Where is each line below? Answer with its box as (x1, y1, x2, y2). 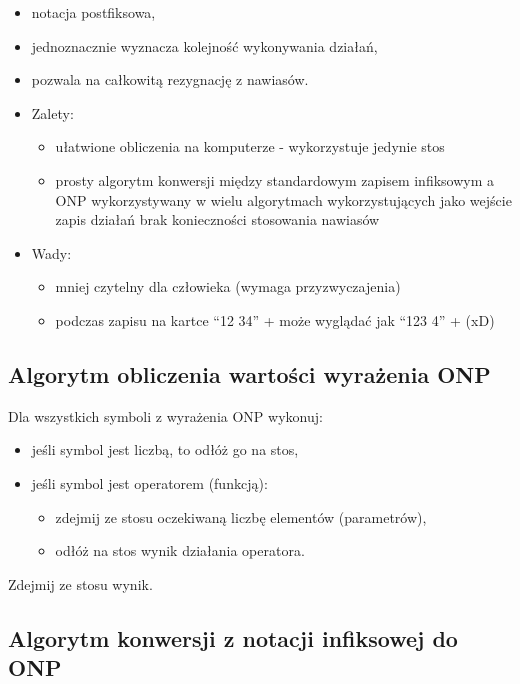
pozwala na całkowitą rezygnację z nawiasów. (31, 69, 309, 90)
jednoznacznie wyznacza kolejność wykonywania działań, (31, 35, 378, 56)
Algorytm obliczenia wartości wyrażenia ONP (8, 358, 491, 389)
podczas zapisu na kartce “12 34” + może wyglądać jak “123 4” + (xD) (55, 309, 495, 330)
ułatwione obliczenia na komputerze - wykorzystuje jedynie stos (55, 136, 445, 157)
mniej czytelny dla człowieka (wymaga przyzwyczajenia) (55, 276, 401, 297)
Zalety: (31, 102, 74, 123)
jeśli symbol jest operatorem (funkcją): (31, 472, 268, 493)
